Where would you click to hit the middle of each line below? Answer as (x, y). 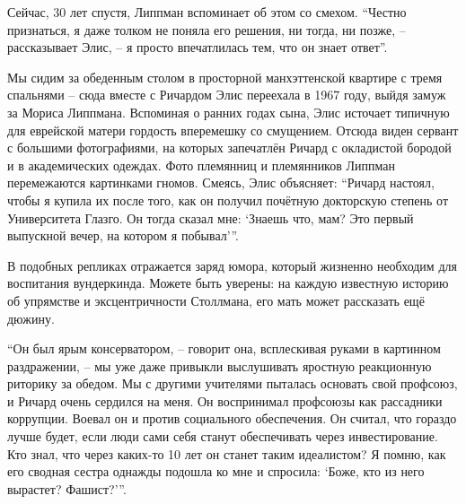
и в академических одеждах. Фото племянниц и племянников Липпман (201, 165)
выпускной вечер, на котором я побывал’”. (123, 235)
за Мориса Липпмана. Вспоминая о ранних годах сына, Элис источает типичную (229, 112)
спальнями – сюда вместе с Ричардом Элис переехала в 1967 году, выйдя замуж (227, 95)
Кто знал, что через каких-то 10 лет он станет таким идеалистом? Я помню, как (227, 453)
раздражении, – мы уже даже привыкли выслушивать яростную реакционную (220, 365)
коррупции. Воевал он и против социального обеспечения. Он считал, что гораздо (232, 418)
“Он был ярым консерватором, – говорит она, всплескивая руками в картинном (224, 348)
